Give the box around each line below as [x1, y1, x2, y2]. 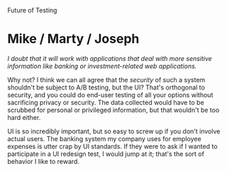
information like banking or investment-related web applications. [7, 62, 197, 70]
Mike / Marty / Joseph [7, 31, 140, 47]
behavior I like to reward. [7, 157, 80, 165]
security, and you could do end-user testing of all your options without [7, 90, 214, 99]
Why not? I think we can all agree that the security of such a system [7, 75, 206, 84]
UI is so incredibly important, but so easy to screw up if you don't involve [7, 127, 221, 136]
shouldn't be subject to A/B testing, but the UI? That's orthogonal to [7, 83, 206, 92]
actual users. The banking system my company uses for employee [7, 134, 201, 143]
